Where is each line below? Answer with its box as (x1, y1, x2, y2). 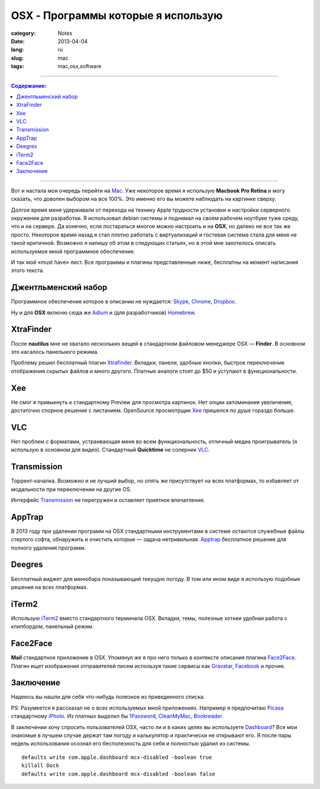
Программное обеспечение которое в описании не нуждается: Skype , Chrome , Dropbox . (11, 298, 236, 305)
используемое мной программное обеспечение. (11, 248, 136, 255)
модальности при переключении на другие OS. (11, 485, 132, 493)
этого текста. (11, 267, 44, 274)
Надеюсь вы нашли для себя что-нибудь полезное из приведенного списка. (11, 694, 205, 701)
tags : (11, 63, 24, 70)
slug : (11, 54, 24, 62)
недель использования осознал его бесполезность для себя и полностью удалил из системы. (11, 740, 251, 747)
